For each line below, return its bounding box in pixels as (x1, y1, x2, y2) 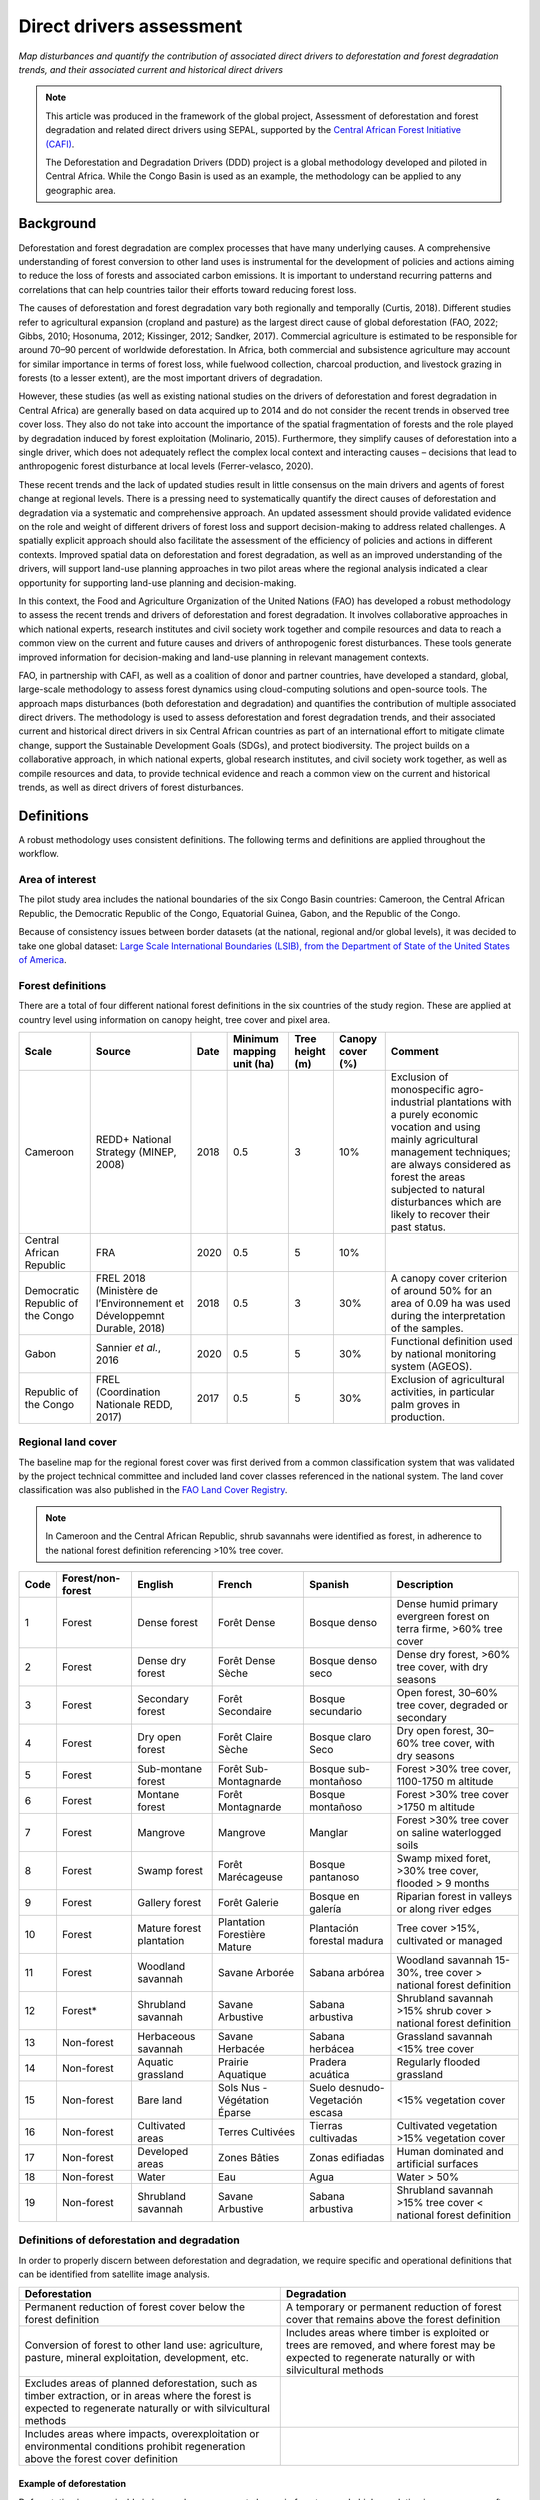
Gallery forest (137, 1896, 202, 1910)
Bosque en (308, 1890, 360, 1904)
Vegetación (308, 2093, 363, 2107)
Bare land (137, 2093, 183, 2107)
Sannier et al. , (95, 1340, 162, 1354)
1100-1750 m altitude (396, 1775, 494, 1789)
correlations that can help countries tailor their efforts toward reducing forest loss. (18, 283, 357, 295)
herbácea (308, 2042, 355, 2056)
